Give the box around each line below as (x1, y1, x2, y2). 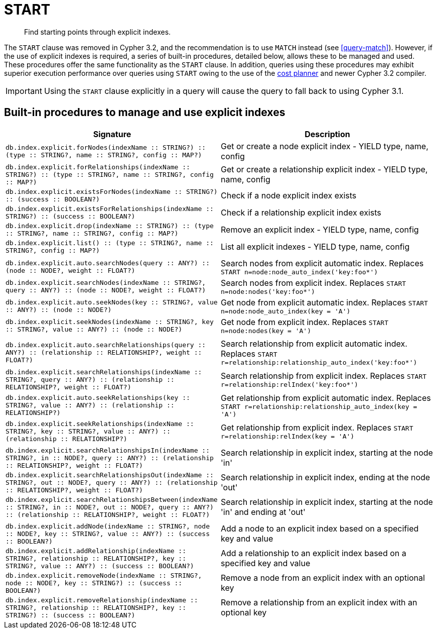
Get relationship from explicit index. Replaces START (221, 422, 413, 433)
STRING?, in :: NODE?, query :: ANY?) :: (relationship (6, 454, 214, 462)
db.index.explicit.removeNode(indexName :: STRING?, (6, 571, 202, 579)
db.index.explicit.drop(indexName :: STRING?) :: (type (6, 222, 214, 230)
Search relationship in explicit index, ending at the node (221, 472, 430, 483)
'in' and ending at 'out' (221, 507, 306, 517)
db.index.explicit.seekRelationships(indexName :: (6, 419, 194, 428)
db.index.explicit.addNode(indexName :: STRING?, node (6, 522, 210, 530)
